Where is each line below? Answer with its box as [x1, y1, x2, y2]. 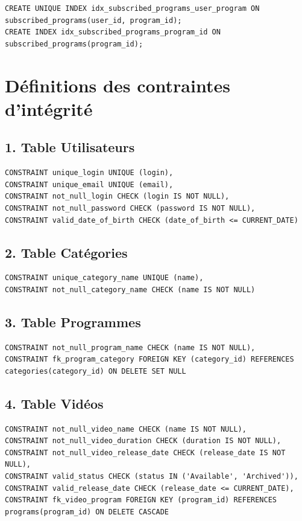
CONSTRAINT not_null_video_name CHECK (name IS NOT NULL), [5, 424, 247, 433]
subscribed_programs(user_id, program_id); [5, 16, 182, 25]
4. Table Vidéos [5, 394, 104, 412]
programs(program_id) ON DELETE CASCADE [5, 507, 169, 516]
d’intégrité [5, 96, 93, 121]
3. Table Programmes [5, 312, 141, 331]
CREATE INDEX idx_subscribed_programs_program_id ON [5, 28, 221, 37]
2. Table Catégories [5, 243, 128, 261]
